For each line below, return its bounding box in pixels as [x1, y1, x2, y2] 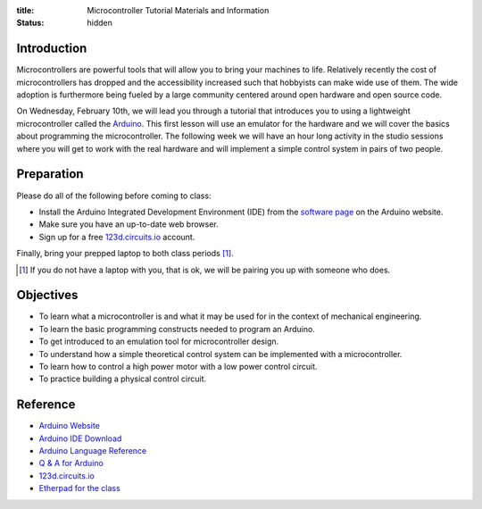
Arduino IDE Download [38, 433, 122, 444]
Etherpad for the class [38, 483, 120, 494]
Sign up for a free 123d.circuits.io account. [38, 231, 195, 242]
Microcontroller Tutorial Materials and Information [87, 5, 270, 15]
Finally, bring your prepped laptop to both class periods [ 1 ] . [16, 248, 234, 259]
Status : [16, 18, 45, 29]
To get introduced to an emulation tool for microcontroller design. [38, 336, 279, 347]
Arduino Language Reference [38, 446, 147, 456]
